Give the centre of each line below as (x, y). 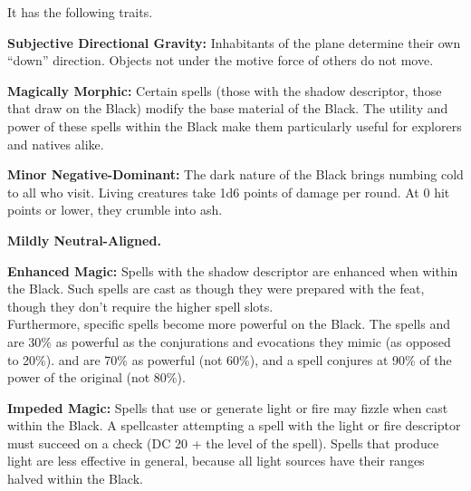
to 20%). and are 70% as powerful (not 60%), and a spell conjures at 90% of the (230, 359)
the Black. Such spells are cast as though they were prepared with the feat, (216, 289)
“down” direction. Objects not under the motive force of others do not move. (221, 60)
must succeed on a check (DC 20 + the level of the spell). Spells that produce (223, 443)
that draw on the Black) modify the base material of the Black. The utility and (228, 108)
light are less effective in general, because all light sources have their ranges (216, 461)
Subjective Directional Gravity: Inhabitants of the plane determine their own (234, 42)
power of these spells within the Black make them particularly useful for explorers (235, 125)
